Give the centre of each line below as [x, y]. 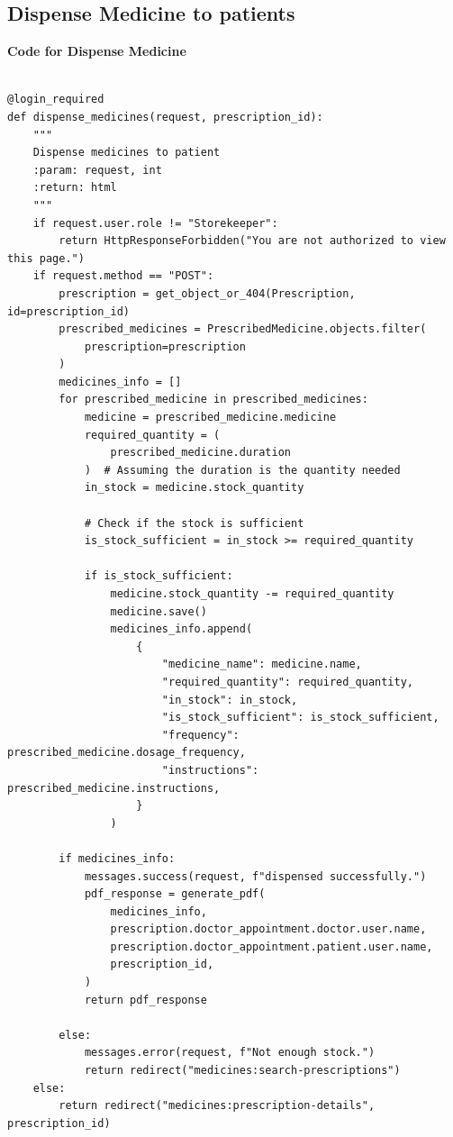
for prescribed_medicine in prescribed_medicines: [213, 400]
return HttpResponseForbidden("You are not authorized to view [252, 241]
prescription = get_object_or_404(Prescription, [207, 293]
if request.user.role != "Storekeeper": [155, 223]
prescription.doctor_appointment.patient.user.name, [272, 946]
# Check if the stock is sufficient [194, 523]
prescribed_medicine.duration [200, 453]
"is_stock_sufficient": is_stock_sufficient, [300, 718]
